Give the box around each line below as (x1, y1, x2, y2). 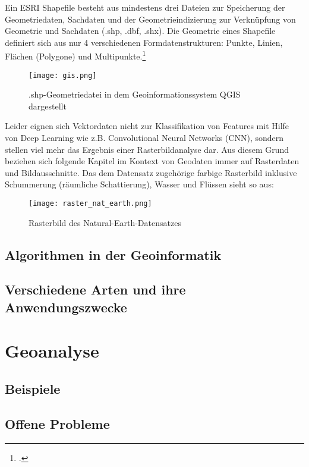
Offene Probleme (5, 414, 110, 432)
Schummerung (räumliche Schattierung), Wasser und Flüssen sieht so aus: (5, 178, 274, 190)
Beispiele (5, 380, 61, 397)
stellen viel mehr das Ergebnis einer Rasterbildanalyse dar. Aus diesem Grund (5, 143, 289, 155)
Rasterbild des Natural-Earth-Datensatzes (29, 216, 181, 228)
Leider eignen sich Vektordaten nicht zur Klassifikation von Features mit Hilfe (5, 120, 289, 132)
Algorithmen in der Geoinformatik (5, 245, 222, 264)
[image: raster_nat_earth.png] (29, 199, 152, 208)
